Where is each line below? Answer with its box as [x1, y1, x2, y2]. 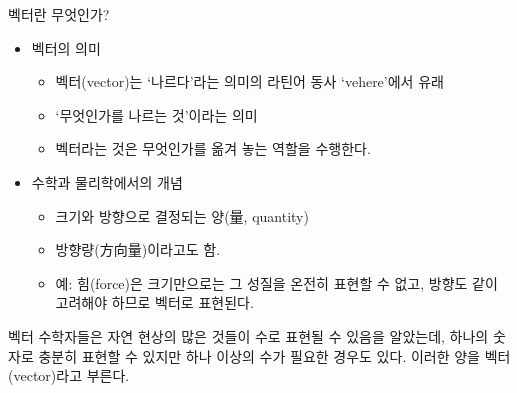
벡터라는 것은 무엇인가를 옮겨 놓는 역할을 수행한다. [55, 138, 371, 159]
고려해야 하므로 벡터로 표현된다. [55, 292, 254, 313]
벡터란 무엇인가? [8, 4, 110, 24]
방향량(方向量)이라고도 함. [55, 239, 221, 260]
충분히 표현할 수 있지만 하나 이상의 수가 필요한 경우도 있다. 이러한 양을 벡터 [38, 345, 511, 366]
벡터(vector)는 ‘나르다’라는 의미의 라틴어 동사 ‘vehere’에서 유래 [55, 71, 444, 92]
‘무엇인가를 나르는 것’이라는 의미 [55, 104, 258, 125]
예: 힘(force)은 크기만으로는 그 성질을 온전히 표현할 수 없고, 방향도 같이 [55, 272, 498, 293]
